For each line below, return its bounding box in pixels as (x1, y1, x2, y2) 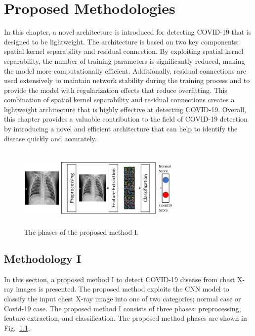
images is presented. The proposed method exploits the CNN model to (16, 284, 229, 294)
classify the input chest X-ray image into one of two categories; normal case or (4, 294, 241, 303)
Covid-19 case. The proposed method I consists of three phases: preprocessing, (4, 303, 241, 313)
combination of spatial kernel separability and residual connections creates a (4, 94, 235, 105)
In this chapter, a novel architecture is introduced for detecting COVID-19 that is (4, 27, 252, 37)
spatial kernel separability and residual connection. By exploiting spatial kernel (4, 46, 244, 56)
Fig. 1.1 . (4, 322, 30, 333)
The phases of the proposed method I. (24, 227, 139, 237)
